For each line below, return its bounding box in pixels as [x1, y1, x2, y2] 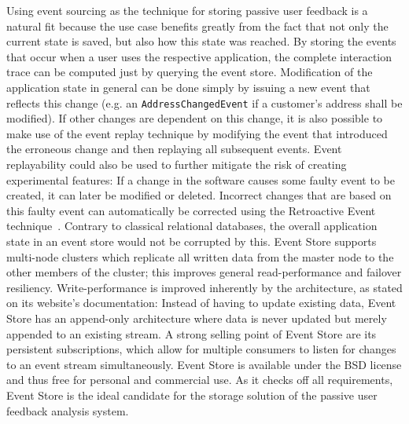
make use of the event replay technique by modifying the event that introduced [6, 125, 388, 141]
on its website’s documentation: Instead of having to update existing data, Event [6, 294, 396, 311]
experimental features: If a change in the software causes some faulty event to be [6, 171, 395, 188]
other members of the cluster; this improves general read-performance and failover [6, 264, 402, 280]
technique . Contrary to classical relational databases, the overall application [6, 217, 378, 234]
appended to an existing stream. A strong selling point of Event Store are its [6, 325, 377, 342]
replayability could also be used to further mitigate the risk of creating [6, 156, 347, 172]
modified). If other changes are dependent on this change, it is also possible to [6, 110, 383, 126]
